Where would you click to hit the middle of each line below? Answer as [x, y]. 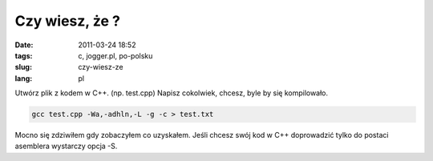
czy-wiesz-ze [101, 67]
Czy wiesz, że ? [67, 21]
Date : [24, 45]
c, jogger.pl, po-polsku [115, 55]
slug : [23, 67]
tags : [24, 55]
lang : [24, 78]
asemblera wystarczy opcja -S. [66, 146]
